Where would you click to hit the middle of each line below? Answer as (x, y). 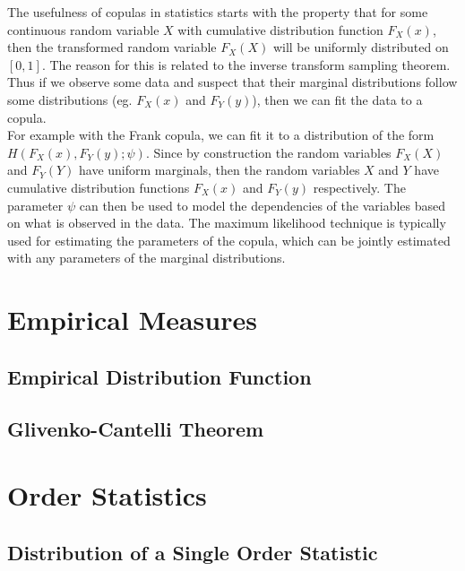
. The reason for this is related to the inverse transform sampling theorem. (246, 64)
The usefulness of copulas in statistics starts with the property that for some (218, 12)
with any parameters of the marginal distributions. (146, 258)
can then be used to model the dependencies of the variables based (263, 205)
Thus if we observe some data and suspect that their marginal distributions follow (232, 82)
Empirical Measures (132, 320)
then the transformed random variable (112, 47)
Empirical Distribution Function (159, 376)
